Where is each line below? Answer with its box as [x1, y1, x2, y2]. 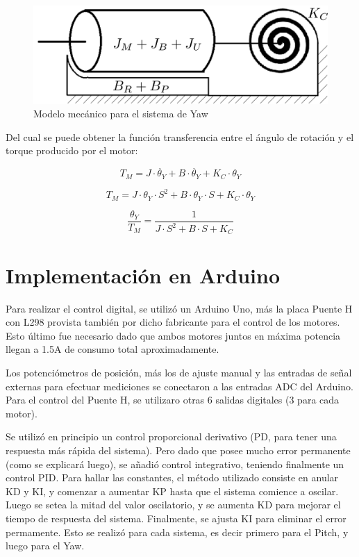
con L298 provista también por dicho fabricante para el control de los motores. [6, 315, 340, 329]
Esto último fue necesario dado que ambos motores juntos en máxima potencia [6, 328, 341, 342]
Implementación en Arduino [6, 260, 280, 289]
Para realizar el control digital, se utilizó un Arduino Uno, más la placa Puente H [6, 301, 353, 315]
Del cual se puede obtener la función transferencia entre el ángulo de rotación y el [6, 129, 354, 144]
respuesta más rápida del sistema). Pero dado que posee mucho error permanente [6, 442, 351, 457]
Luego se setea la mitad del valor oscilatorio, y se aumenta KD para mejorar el [6, 497, 341, 512]
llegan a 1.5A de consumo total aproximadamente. [6, 342, 219, 356]
